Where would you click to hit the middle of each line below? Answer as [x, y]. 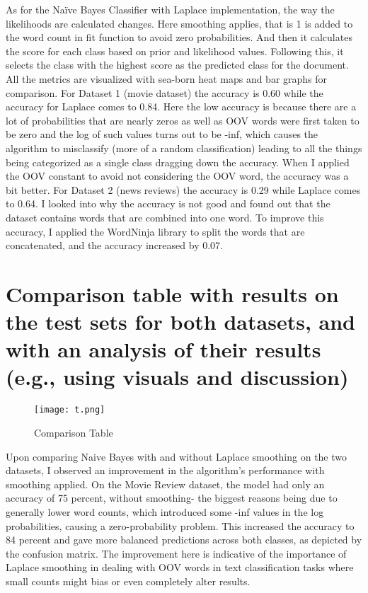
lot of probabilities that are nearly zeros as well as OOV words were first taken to [183, 120]
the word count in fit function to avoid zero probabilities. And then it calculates [179, 37]
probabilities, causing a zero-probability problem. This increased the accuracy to [180, 525]
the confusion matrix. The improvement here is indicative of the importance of [176, 553]
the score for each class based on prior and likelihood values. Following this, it [175, 51]
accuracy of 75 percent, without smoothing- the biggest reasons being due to [172, 498]
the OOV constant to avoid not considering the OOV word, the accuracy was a [177, 176]
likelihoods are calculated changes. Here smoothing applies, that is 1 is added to [179, 23]
